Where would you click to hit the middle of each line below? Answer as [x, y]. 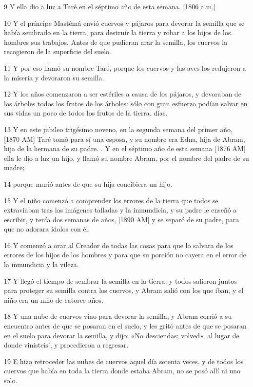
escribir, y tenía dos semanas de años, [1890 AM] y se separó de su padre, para [122, 219]
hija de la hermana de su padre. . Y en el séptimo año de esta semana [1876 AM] [125, 148]
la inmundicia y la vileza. [41, 264]
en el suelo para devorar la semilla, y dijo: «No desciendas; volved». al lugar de [122, 335]
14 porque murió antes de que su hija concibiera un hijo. [88, 184]
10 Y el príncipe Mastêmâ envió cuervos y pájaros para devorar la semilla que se [124, 23]
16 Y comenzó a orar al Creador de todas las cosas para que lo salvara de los [119, 245]
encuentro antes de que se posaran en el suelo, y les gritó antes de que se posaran [125, 326]
